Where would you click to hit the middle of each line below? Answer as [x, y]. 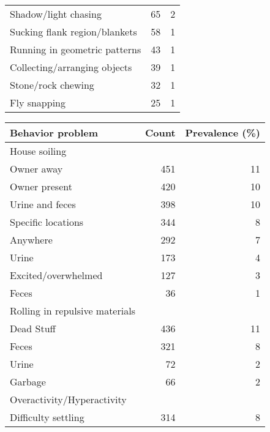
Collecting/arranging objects [71, 67]
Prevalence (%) [223, 132]
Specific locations [47, 222]
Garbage [28, 382]
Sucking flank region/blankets [73, 32]
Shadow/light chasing [56, 14]
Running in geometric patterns [76, 49]
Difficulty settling [47, 417]
